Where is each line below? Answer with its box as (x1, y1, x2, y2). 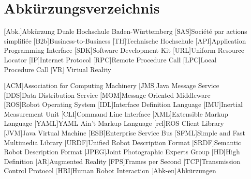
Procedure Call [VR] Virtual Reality (4, 64, 112, 74)
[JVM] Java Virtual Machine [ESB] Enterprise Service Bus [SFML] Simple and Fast (4, 128, 245, 138)
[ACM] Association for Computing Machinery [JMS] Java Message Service (4, 80, 219, 90)
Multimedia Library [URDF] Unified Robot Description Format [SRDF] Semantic (4, 137, 241, 147)
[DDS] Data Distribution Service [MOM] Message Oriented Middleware (4, 89, 211, 100)
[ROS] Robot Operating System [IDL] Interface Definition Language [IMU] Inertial (4, 99, 243, 109)
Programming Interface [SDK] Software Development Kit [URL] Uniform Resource (4, 45, 244, 55)
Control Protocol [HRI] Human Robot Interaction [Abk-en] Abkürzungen (4, 165, 216, 176)
